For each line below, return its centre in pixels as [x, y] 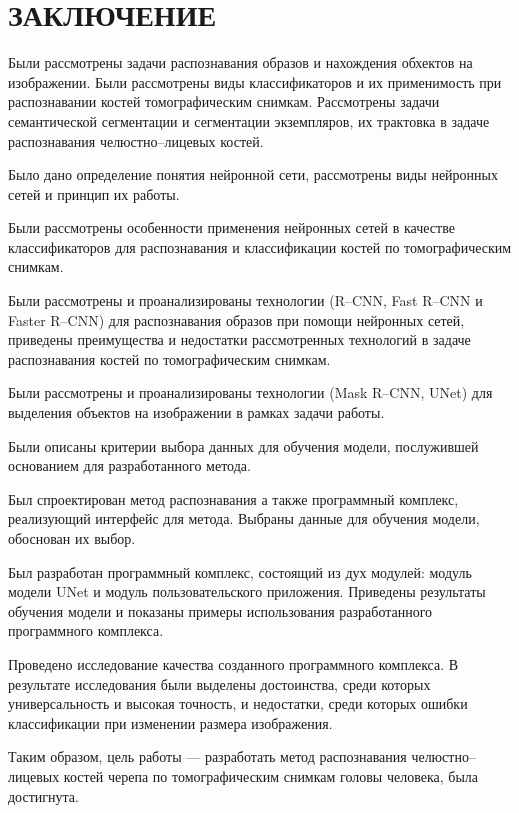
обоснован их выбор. [72, 538]
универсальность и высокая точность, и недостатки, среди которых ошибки [238, 703]
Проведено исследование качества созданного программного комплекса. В [233, 663]
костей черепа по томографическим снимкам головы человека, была [270, 775]
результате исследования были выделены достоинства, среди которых [219, 683]
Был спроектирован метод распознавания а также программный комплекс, [233, 498]
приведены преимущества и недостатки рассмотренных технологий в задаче [239, 339]
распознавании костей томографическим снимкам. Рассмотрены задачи [224, 101]
